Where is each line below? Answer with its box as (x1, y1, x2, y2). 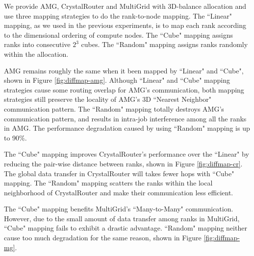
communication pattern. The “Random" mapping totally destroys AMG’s (4, 103, 224, 114)
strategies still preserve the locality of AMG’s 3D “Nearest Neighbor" (4, 94, 212, 104)
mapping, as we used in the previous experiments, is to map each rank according (4, 20, 247, 30)
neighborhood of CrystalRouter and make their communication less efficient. (4, 187, 233, 197)
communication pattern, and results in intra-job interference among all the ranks (4, 113, 247, 123)
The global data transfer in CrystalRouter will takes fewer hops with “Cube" (4, 168, 234, 178)
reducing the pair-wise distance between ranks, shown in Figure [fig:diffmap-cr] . (4, 158, 243, 168)
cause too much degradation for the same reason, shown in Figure (4, 233, 202, 243)
